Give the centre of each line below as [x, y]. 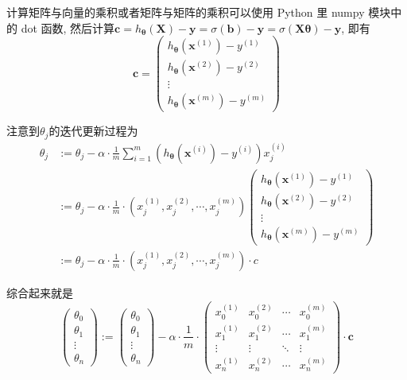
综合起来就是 [40, 292]
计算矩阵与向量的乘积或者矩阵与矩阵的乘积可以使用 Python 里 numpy [186, 12]
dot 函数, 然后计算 [68, 27]
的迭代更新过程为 [93, 131]
